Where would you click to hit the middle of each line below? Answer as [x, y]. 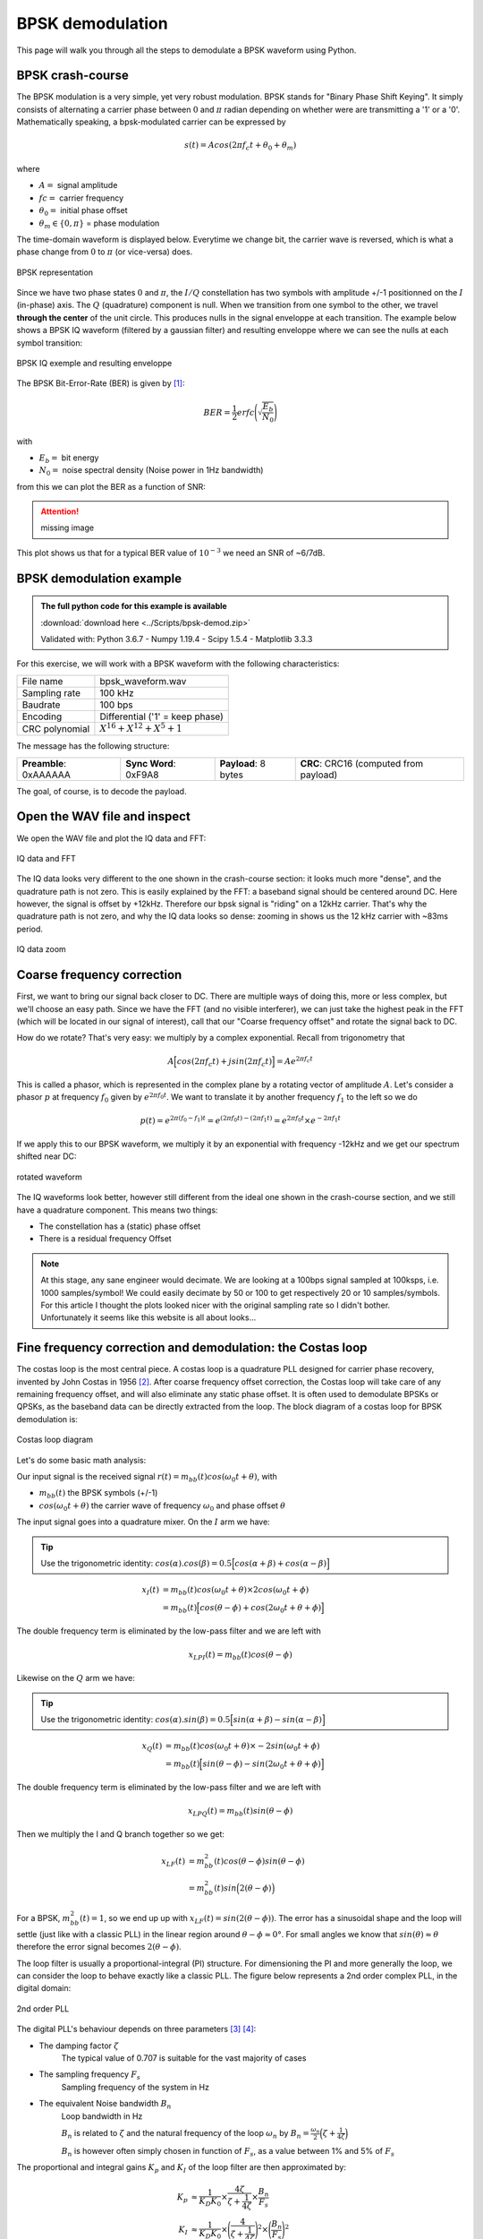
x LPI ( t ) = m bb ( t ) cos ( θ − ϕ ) [240, 1655]
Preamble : [44, 763]
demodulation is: [47, 1419]
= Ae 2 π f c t [294, 1060]
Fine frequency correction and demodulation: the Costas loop [192, 1348]
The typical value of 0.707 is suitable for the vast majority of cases [184, 2058]
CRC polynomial [56, 729]
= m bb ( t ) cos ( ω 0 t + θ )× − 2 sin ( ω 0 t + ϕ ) [242, 1747]
